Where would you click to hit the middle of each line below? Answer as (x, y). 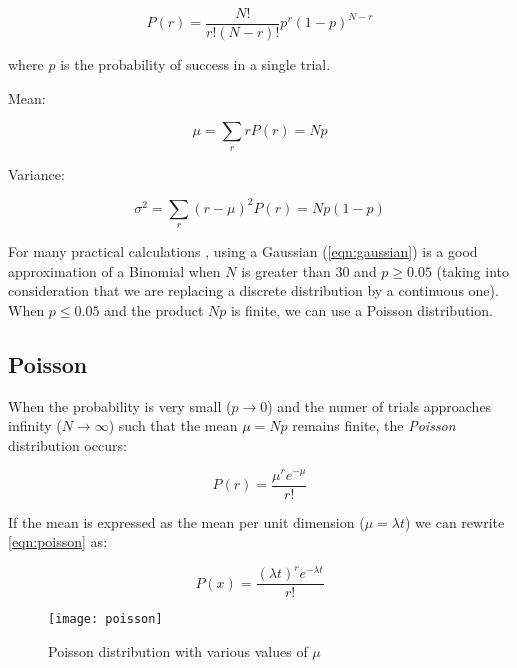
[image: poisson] (105, 619)
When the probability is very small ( (120, 405)
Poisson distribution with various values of (178, 651)
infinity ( (35, 425)
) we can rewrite (455, 521)
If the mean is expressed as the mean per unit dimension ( (186, 521)
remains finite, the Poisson (374, 425)
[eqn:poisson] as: (58, 541)
